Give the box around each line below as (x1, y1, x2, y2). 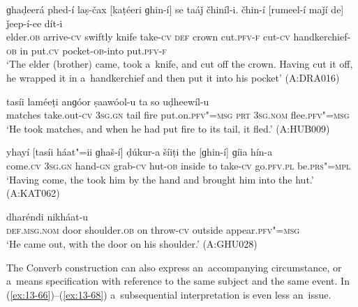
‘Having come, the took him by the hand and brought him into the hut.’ (6, 172, 314, 186)
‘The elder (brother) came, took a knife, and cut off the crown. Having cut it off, (6, 57, 353, 71)
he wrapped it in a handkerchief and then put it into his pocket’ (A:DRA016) (6, 70, 340, 84)
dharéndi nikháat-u (6, 209, 89, 223)
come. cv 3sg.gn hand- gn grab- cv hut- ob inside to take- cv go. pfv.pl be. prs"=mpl (6, 158, 351, 172)
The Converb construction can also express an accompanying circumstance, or (6, 260, 342, 274)
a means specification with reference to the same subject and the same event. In (6, 274, 350, 288)
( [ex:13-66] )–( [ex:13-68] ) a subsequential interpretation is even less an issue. (6, 287, 331, 301)
